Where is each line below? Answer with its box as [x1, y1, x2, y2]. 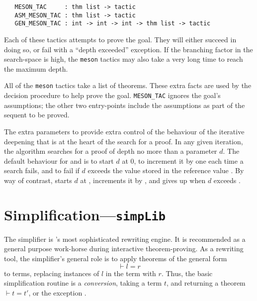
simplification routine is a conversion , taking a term [4, 278, 162, 288]
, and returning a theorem [166, 278, 246, 288]
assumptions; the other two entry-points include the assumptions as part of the [4, 100, 245, 110]
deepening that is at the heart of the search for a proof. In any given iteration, [4, 136, 243, 146]
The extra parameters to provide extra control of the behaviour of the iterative [4, 126, 245, 136]
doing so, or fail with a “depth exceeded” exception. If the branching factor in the [4, 44, 253, 54]
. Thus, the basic [161, 268, 213, 278]
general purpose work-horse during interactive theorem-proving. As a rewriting [4, 243, 244, 254]
